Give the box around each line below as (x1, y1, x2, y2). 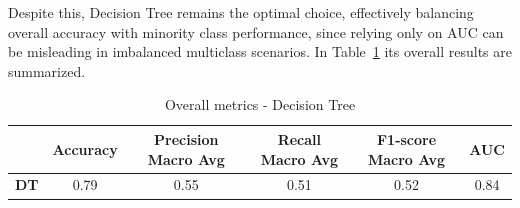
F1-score (376, 128, 437, 149)
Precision (154, 128, 219, 149)
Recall (277, 128, 322, 149)
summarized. (8, 60, 86, 81)
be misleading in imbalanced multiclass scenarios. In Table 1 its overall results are (8, 41, 512, 62)
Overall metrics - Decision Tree (164, 94, 356, 115)
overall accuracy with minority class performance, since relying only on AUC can (8, 21, 504, 42)
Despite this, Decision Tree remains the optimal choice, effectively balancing (8, 2, 474, 22)
